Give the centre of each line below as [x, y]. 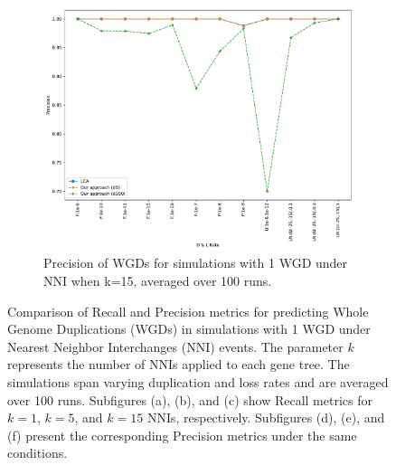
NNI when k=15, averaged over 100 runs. [158, 280]
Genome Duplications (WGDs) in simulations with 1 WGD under [189, 329]
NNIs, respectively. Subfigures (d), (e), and [266, 418]
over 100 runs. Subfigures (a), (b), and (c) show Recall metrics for [190, 399]
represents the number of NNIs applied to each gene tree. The [179, 364]
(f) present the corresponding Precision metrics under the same [182, 435]
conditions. [38, 453]
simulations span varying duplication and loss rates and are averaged [198, 381]
